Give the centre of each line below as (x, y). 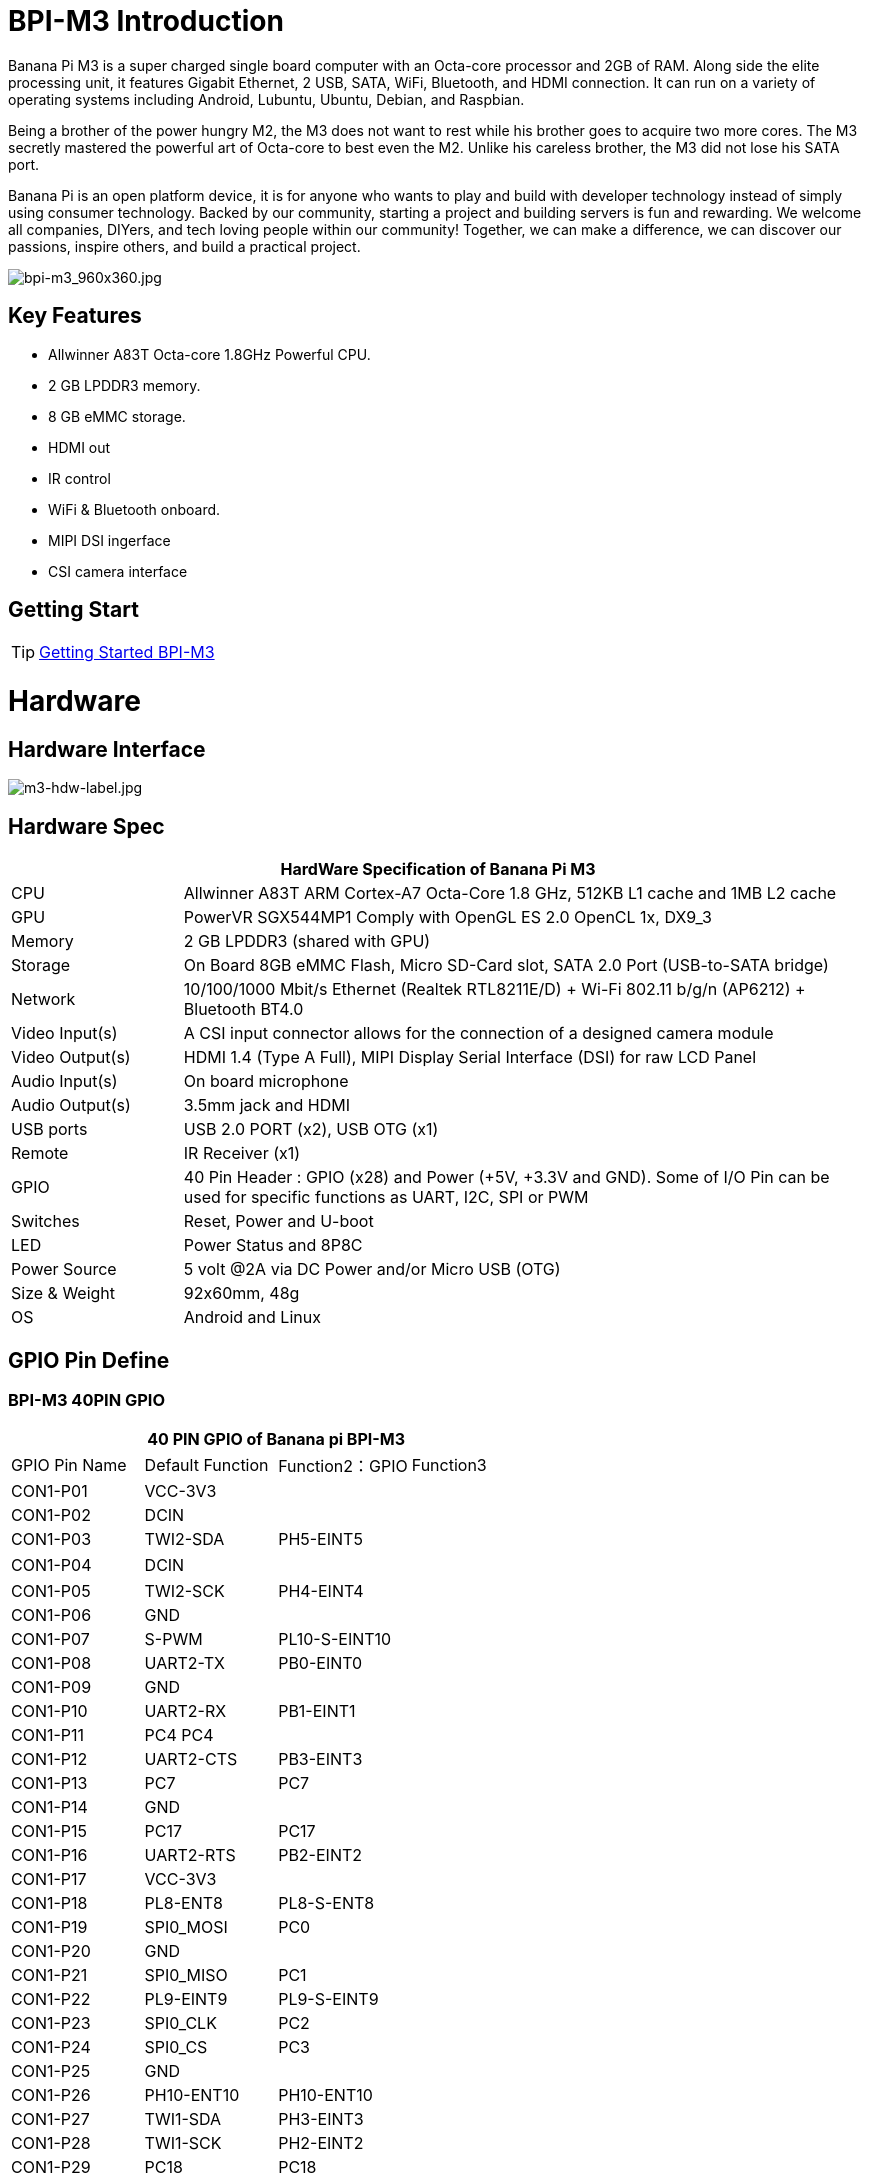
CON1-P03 (51, 1539)
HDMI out (79, 447)
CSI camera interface (118, 571)
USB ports (49, 1129)
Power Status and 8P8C (273, 1245)
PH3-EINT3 (321, 2119)
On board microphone (266, 1081)
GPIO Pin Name (69, 1465)
